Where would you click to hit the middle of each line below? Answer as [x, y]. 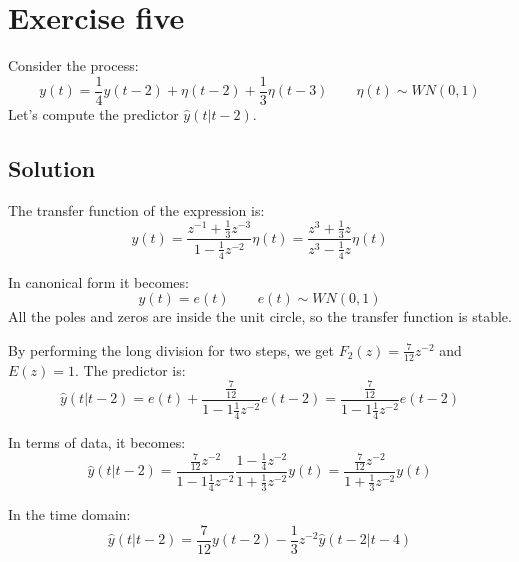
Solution [52, 167]
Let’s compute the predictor [93, 113]
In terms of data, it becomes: [97, 441]
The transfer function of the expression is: [136, 209]
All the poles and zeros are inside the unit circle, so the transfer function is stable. [260, 316]
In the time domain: [69, 514]
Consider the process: [73, 65]
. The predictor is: [130, 369]
